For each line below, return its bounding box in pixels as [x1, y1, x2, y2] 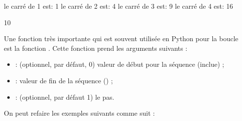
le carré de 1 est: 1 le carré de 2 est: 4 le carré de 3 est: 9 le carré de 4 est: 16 [4, 1, 233, 11]
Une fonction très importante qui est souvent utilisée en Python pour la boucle [4, 33, 239, 44]
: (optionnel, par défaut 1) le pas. [15, 91, 114, 102]
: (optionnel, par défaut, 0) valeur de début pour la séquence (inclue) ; [15, 59, 225, 69]
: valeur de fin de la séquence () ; [15, 75, 113, 85]
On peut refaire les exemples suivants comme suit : [4, 108, 155, 118]
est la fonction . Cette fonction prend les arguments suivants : [4, 43, 188, 53]
